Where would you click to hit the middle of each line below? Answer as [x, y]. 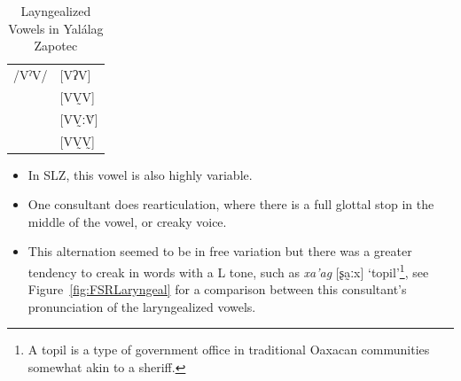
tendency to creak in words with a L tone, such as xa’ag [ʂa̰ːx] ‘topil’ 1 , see [228, 271]
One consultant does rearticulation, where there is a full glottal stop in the [231, 204]
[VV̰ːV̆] [79, 118]
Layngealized [56, 11]
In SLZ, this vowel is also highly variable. [140, 174]
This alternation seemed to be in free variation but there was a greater [220, 251]
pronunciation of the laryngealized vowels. [142, 306]
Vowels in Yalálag [56, 28]
